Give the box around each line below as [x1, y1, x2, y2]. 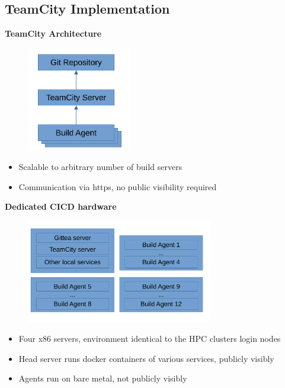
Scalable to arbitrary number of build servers [18, 161, 182, 173]
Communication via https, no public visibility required [18, 180, 217, 193]
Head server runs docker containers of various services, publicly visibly [18, 352, 274, 364]
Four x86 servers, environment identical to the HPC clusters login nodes [18, 332, 281, 345]
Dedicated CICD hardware [5, 200, 117, 213]
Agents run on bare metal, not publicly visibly [18, 372, 187, 384]
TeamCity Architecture [5, 27, 102, 40]
